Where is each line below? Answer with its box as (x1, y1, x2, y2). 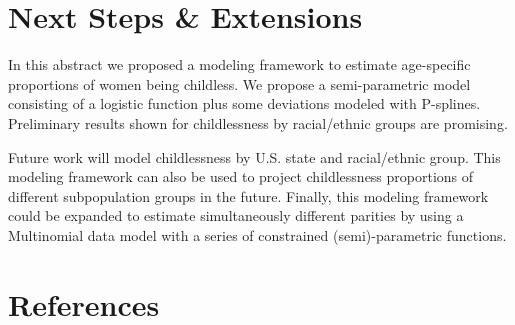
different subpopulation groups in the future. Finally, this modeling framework (8, 185, 489, 206)
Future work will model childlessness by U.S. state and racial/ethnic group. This (8, 146, 501, 167)
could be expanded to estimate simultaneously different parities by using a (8, 205, 464, 226)
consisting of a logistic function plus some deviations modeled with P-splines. (8, 93, 481, 114)
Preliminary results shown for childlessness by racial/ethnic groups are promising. (8, 112, 508, 133)
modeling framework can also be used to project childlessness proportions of (8, 166, 474, 187)
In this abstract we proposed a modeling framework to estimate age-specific (8, 54, 471, 75)
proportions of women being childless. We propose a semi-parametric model (8, 73, 471, 94)
